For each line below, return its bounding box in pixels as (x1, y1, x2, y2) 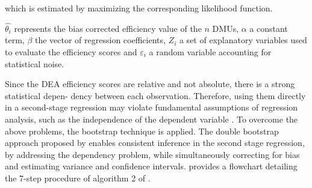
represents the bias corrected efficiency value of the (14, 22, 202, 34)
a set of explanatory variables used (179, 34, 307, 46)
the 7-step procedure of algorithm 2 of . (5, 171, 151, 184)
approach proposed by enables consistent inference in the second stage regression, (5, 136, 305, 149)
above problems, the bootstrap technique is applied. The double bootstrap (5, 124, 279, 137)
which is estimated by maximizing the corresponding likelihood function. (5, 2, 273, 14)
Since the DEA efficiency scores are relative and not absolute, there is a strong (5, 77, 295, 90)
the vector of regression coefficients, (34, 34, 166, 46)
